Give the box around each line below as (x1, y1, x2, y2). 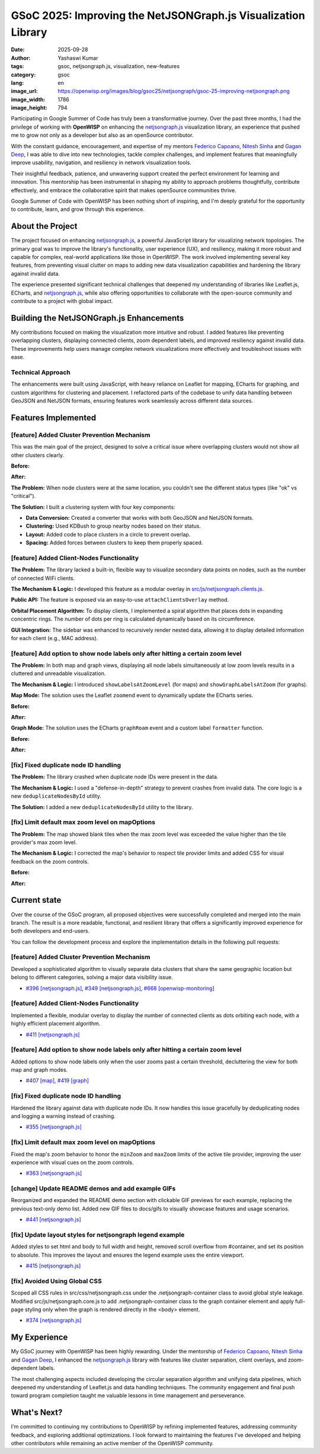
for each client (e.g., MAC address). (11, 634, 98, 641)
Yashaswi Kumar (57, 54, 98, 62)
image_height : (11, 104, 47, 111)
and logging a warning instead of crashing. (11, 1113, 116, 1120)
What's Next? (11, 1408, 63, 1418)
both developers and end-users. (11, 928, 90, 935)
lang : (11, 79, 24, 86)
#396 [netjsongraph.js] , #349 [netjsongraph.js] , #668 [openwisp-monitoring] (25, 985, 215, 992)
